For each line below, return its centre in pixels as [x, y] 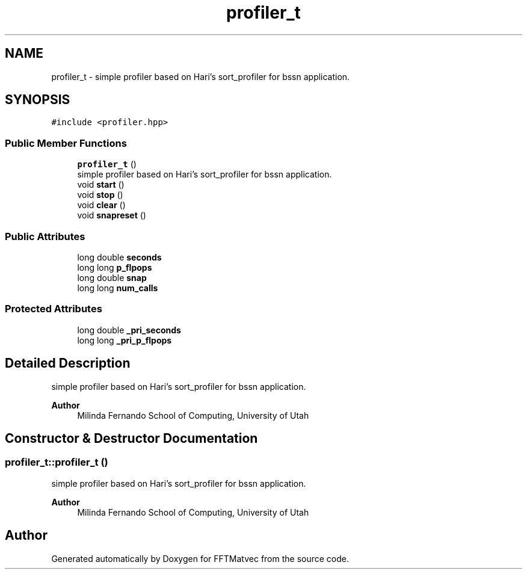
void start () [101, 185]
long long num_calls [118, 288]
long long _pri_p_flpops [125, 340]
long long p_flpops [115, 267]
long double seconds [119, 257]
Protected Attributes [54, 309]
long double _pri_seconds [129, 330]
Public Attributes [45, 236]
